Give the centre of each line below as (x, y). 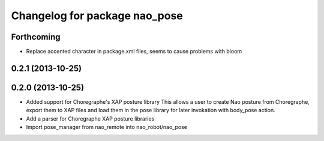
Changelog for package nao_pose (97, 16)
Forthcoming (36, 37)
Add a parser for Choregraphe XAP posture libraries (90, 118)
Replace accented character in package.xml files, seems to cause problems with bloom (134, 52)
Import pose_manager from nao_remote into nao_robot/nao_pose (106, 127)
